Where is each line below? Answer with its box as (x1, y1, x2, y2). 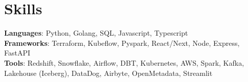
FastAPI (4, 47, 31, 58)
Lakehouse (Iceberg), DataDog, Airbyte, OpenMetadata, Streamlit (4, 67, 213, 78)
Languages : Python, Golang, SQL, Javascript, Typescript (4, 28, 188, 38)
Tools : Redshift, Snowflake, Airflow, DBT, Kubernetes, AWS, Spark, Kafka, (4, 57, 244, 68)
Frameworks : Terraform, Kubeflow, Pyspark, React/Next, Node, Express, (4, 37, 240, 48)
